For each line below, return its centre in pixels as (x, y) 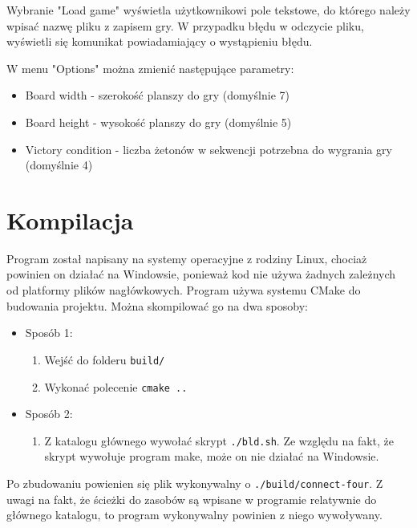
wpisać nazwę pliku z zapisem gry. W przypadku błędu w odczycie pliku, (185, 25)
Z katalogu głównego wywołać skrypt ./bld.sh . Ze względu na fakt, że (219, 440)
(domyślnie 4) (59, 165)
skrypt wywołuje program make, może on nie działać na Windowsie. (212, 456)
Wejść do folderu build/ (105, 359)
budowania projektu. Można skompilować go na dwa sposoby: (157, 305)
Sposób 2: (49, 414)
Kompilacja (70, 219)
